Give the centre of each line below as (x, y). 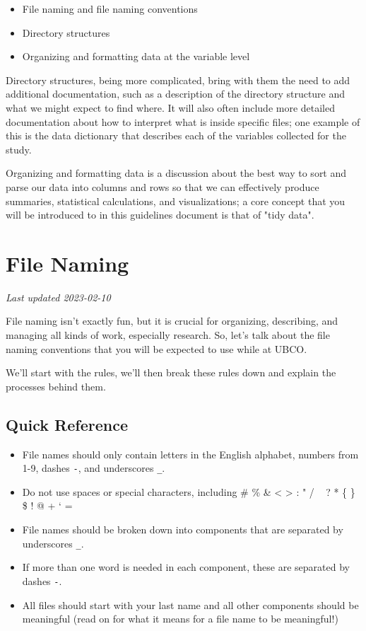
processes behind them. (56, 386)
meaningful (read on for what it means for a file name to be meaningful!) (180, 619)
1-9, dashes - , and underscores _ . (94, 468)
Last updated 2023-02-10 (58, 297)
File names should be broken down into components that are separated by (183, 529)
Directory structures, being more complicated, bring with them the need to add (178, 80)
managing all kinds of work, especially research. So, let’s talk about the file (168, 335)
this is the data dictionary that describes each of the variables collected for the (176, 135)
